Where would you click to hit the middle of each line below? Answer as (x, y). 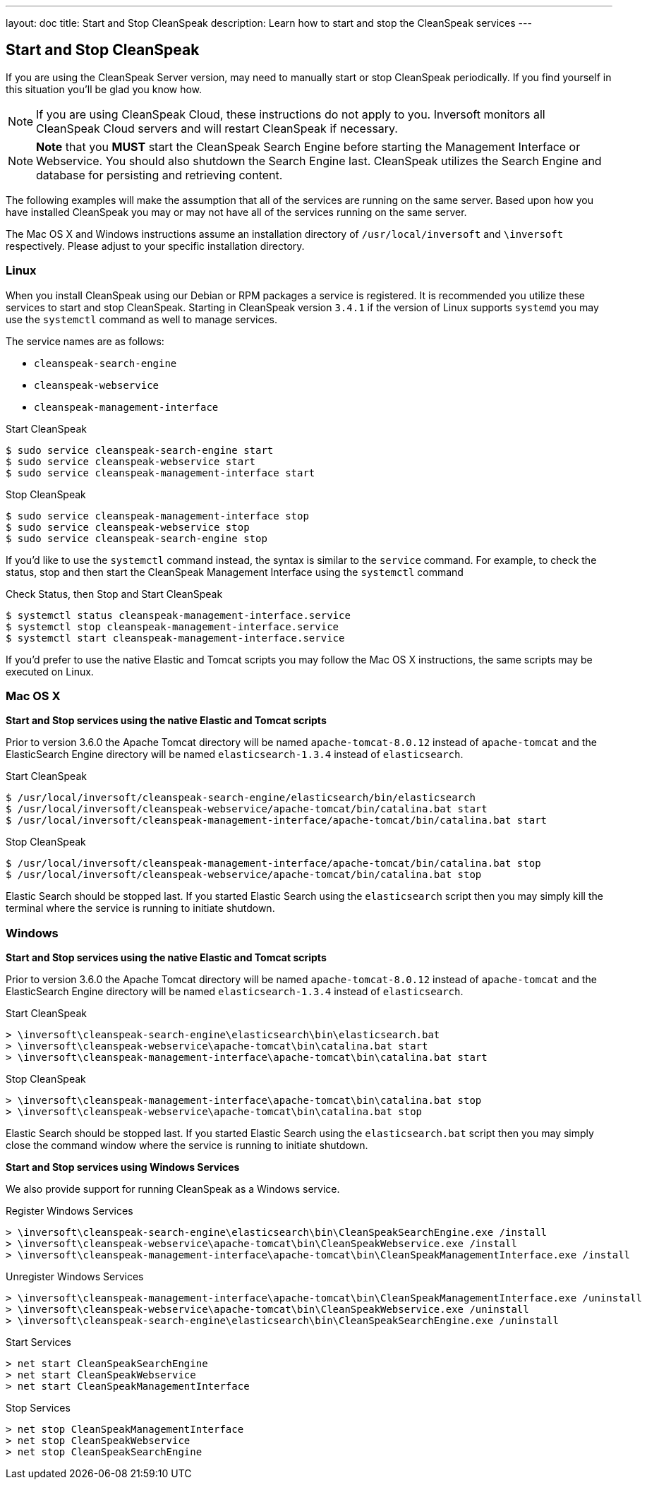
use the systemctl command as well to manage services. (141, 319)
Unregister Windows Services (75, 1277)
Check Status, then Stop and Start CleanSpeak (114, 594)
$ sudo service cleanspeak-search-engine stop (137, 538)
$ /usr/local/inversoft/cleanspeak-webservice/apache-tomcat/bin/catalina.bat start (247, 809)
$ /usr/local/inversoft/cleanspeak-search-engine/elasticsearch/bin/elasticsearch (241, 798)
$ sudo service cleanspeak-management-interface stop (157, 516)
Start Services (38, 1342)
